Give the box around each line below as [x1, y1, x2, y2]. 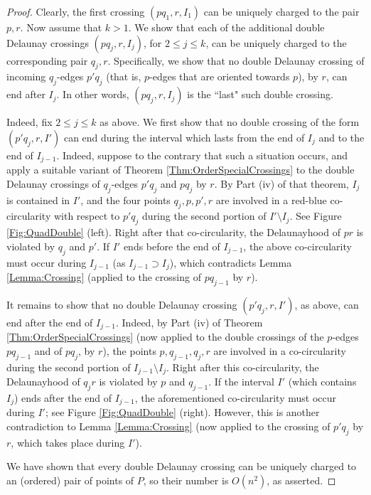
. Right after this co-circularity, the [166, 359, 319, 374]
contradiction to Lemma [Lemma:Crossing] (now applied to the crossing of [6, 419, 330, 433]
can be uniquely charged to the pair [203, 4, 360, 18]
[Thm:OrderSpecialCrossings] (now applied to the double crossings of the [6, 329, 324, 344]
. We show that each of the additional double [128, 20, 325, 34]
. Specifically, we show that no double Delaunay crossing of [107, 53, 365, 68]
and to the [318, 129, 365, 144]
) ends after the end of [14, 390, 112, 405]
